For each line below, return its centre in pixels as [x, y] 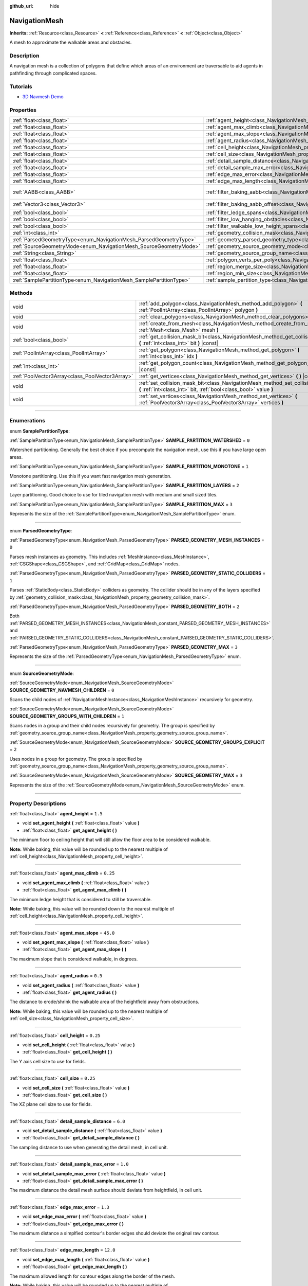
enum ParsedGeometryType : [41, 530]
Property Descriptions [38, 803]
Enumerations [27, 421]
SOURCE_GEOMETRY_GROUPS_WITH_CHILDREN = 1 [67, 716]
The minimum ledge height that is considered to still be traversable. [81, 899]
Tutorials [21, 86]
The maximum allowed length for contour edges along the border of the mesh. [92, 1276]
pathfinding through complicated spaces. [53, 73]
